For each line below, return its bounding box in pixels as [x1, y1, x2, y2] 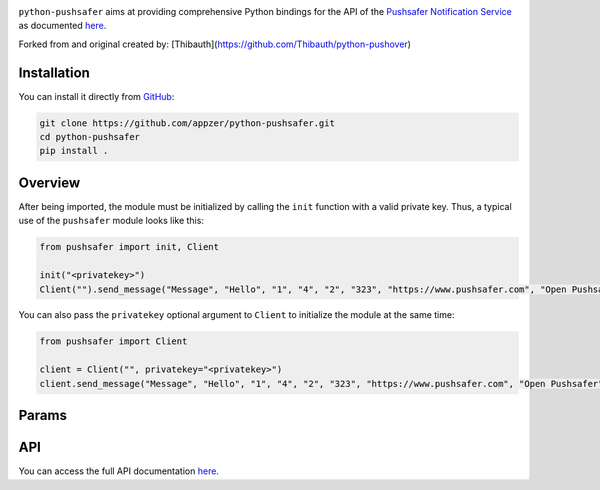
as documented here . [18, 20, 107, 32]
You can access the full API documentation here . [18, 465, 220, 477]
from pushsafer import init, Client [39, 241, 220, 253]
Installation [18, 64, 90, 81]
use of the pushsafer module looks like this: [18, 215, 205, 227]
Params [18, 407, 67, 424]
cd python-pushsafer [39, 131, 140, 143]
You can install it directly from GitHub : [18, 90, 175, 102]
